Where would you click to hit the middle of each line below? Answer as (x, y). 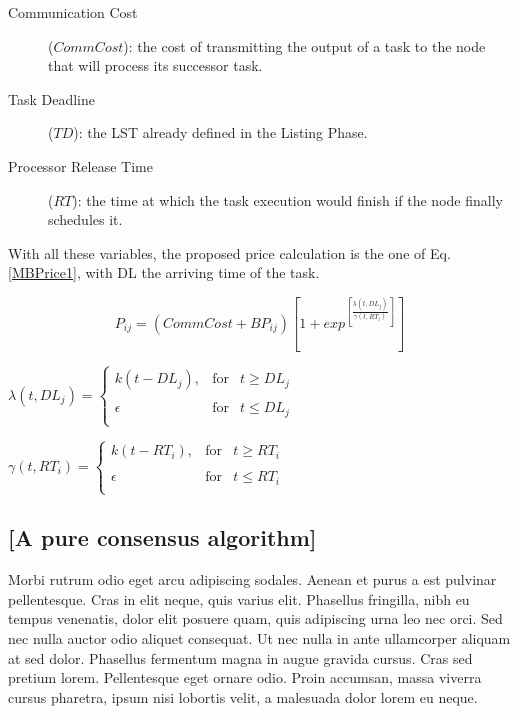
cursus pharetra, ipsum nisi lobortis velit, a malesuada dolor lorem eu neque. (243, 696)
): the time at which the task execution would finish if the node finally (287, 199)
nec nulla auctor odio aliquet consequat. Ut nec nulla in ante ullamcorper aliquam (259, 638)
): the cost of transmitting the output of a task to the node (304, 45)
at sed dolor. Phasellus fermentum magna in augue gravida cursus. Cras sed (240, 657)
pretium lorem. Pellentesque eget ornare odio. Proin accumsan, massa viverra (245, 677)
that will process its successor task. (155, 65)
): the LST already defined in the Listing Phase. (220, 132)
